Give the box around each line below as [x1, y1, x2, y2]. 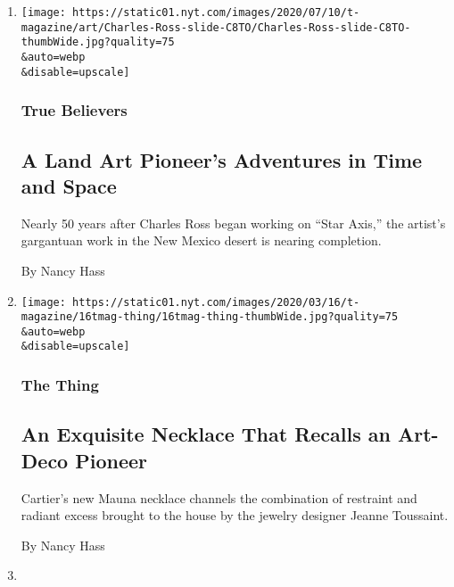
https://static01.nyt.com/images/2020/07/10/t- [72, 6, 360, 19]
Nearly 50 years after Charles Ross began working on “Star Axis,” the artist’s [21, 213, 446, 232]
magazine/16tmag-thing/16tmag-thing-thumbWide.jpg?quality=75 [21, 310, 399, 324]
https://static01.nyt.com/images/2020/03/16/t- [72, 295, 360, 309]
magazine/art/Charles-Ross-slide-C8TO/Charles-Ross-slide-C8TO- [21, 21, 411, 34]
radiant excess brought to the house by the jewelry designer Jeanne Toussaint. [21, 506, 449, 525]
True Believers [21, 99, 128, 121]
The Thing [21, 374, 99, 396]
